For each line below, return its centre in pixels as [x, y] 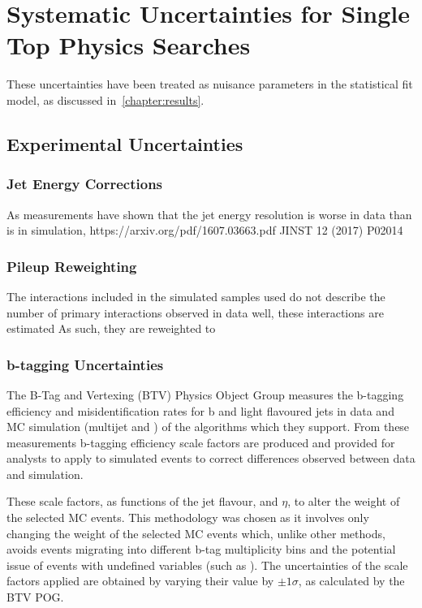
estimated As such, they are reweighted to [111, 328]
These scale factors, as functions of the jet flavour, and [142, 501]
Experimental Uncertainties [125, 143]
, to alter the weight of [344, 501]
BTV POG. [35, 597]
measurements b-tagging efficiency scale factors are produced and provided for [201, 442]
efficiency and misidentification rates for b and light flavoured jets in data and [200, 410]
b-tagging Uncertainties [85, 364]
